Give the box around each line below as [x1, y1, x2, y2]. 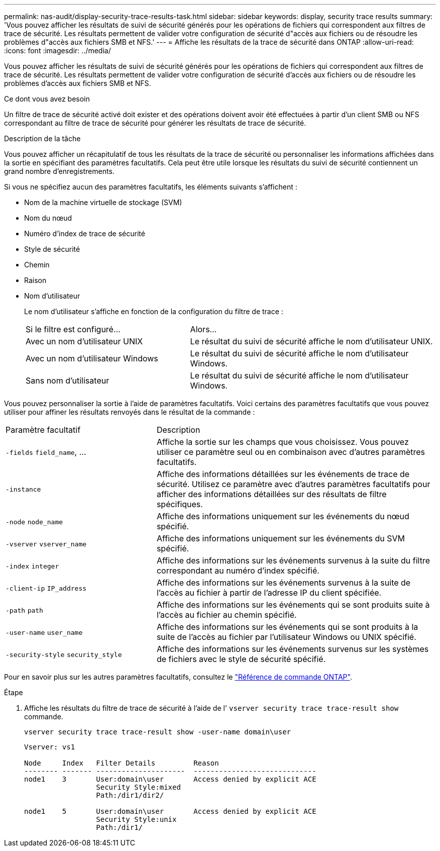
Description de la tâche [4, 134, 81, 143]
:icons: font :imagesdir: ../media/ [4, 46, 111, 55]
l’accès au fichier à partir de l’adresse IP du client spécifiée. [156, 588, 382, 598]
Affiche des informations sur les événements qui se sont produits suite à [156, 600, 430, 610]
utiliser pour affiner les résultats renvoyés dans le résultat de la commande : [4, 408, 255, 416]
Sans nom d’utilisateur [26, 375, 109, 386]
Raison [24, 276, 47, 285]
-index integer [6, 562, 59, 570]
